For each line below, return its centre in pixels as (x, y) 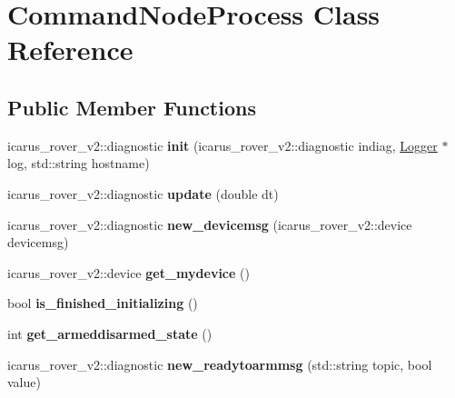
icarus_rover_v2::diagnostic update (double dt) (143, 193)
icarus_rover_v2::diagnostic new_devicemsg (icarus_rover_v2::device (210, 224)
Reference (70, 50)
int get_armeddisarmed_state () (110, 333)
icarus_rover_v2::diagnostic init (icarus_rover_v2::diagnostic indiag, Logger (223, 145)
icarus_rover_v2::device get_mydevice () (129, 272)
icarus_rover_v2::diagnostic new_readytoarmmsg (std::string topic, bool (220, 364)
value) (24, 382)
